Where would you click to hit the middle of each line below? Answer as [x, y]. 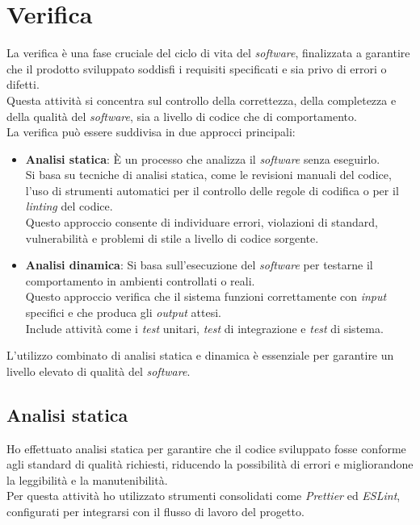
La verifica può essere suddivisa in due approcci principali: [151, 132]
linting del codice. [69, 206]
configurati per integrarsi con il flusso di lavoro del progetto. [155, 511]
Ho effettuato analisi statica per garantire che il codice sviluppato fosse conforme [206, 448]
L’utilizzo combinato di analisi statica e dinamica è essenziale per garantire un [200, 355]
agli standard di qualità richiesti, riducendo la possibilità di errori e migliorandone [210, 464]
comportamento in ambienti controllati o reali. [140, 280]
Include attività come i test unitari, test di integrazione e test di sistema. [204, 328]
